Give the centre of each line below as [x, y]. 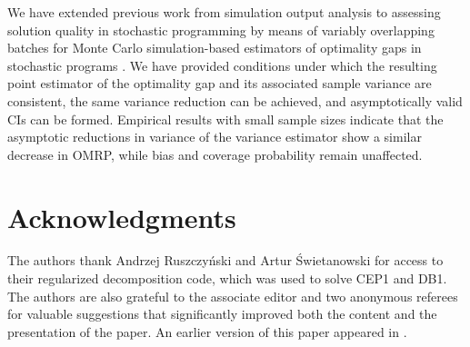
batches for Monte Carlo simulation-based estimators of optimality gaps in [215, 48]
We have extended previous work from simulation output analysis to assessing [224, 12]
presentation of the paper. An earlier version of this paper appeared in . [207, 331]
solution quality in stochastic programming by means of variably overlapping [221, 30]
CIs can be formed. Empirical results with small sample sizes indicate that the [225, 119]
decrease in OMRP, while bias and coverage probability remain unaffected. [215, 154]
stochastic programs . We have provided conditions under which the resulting [222, 65]
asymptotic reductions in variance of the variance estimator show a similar [215, 137]
